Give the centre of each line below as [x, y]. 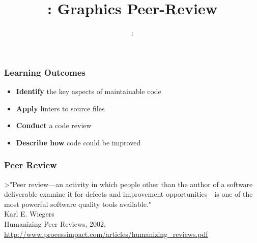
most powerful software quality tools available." [78, 204]
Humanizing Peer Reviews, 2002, [55, 223]
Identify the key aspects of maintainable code [89, 91]
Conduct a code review [54, 125]
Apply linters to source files [60, 108]
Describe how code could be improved [78, 142]
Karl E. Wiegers [29, 214]
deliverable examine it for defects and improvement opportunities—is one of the [128, 194]
